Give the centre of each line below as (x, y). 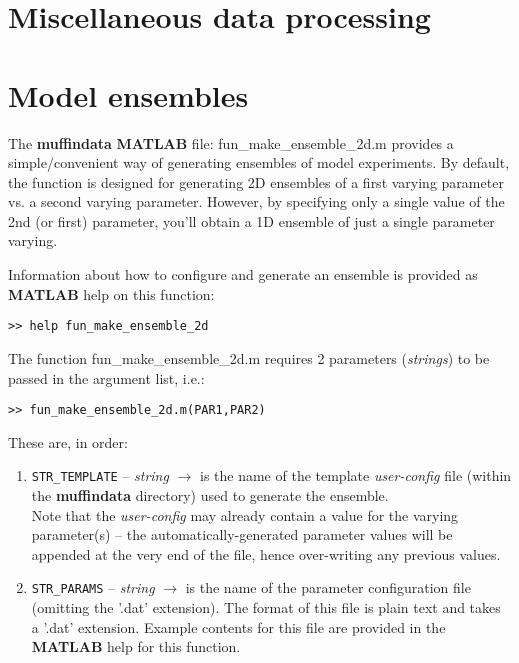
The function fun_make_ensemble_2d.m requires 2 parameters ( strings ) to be (249, 357)
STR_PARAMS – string (93, 587)
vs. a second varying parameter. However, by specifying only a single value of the (256, 201)
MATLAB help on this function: (111, 293)
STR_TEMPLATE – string (100, 475)
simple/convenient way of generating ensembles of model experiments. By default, (259, 162)
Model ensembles (128, 94)
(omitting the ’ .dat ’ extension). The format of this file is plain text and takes (266, 607)
